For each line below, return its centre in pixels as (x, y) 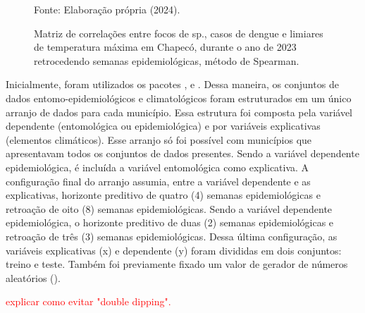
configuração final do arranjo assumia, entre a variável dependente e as (158, 181)
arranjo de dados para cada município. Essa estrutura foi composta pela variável (179, 112)
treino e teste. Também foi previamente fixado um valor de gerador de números (177, 264)
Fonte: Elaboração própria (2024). (107, 9)
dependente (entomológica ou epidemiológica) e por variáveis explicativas (163, 126)
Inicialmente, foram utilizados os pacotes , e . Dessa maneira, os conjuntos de (172, 84)
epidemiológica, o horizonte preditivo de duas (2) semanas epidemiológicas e (170, 222)
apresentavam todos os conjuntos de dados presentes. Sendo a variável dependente (182, 153)
